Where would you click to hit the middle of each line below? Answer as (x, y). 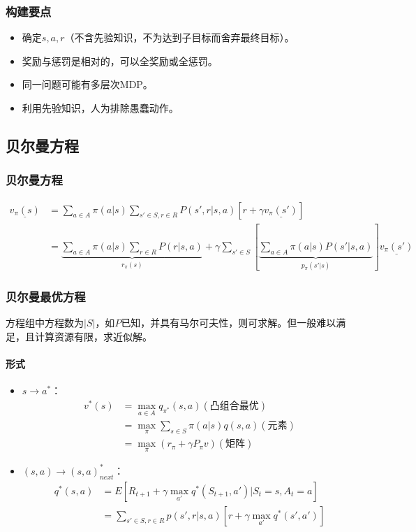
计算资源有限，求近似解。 (93, 336)
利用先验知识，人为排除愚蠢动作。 (100, 108)
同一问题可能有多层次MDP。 (87, 84)
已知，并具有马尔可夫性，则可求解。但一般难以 (229, 323)
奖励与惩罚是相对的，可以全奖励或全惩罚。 (120, 60)
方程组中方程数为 (45, 323)
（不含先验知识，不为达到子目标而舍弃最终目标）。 (179, 37)
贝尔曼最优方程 (46, 297)
